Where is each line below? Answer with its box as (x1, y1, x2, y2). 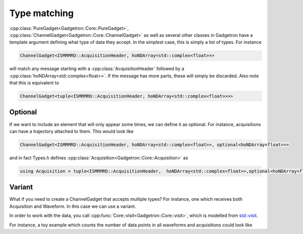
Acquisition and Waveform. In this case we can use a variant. (9, 203, 136, 209)
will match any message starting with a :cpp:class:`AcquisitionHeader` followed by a (9, 66, 184, 72)
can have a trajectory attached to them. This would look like (9, 128, 134, 134)
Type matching (9, 8, 74, 19)
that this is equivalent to (9, 80, 59, 86)
